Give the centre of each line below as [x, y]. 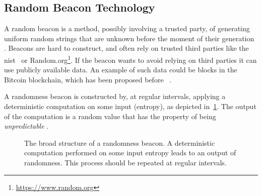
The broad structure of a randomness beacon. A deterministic [120, 142]
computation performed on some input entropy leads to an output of [130, 153]
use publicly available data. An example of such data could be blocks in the [121, 70]
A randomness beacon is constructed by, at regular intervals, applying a [115, 96]
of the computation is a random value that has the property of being [110, 116]
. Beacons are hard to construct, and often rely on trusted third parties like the [126, 48]
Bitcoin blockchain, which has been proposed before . [88, 79]
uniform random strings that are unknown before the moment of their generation [129, 38]
